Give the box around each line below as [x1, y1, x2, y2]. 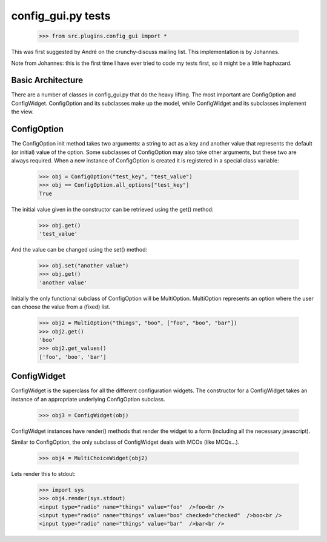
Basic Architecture [11, 75, 84, 85]
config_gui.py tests [11, 9, 111, 22]
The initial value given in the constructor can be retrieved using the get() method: [11, 206, 214, 213]
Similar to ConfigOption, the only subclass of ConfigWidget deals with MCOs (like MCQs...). [11, 438, 240, 446]
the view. [11, 108, 34, 115]
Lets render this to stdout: [11, 470, 76, 477]
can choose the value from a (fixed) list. [11, 303, 111, 310]
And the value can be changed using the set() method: [11, 246, 148, 253]
